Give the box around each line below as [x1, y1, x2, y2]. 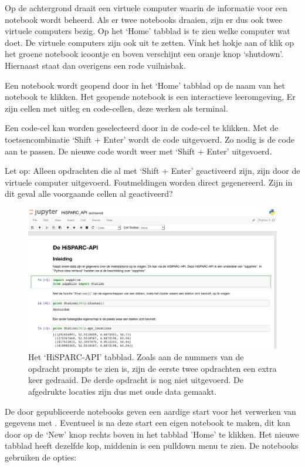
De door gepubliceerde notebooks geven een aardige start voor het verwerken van [5, 405, 296, 417]
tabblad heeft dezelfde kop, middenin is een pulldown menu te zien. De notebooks [5, 439, 299, 452]
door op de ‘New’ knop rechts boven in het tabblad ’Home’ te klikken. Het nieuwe [5, 428, 299, 440]
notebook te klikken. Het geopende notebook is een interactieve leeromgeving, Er [5, 90, 296, 103]
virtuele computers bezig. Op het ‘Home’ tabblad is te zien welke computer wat [5, 25, 290, 37]
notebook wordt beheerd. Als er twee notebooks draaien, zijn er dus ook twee [5, 13, 283, 25]
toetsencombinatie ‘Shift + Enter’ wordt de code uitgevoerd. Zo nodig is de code [5, 133, 294, 145]
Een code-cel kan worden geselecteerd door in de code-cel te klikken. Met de [5, 122, 279, 134]
